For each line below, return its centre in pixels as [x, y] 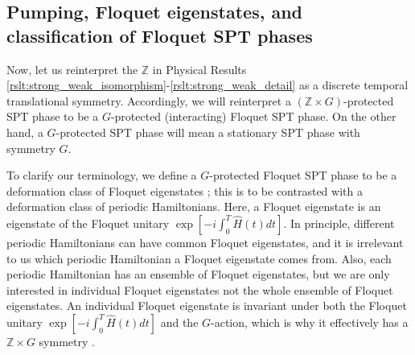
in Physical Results [199, 69]
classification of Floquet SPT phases [160, 35]
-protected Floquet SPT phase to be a [303, 175]
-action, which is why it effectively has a [310, 322]
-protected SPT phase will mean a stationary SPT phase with [208, 132]
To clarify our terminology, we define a [102, 175]
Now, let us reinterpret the [72, 69]
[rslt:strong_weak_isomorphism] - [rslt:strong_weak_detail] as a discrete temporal [207, 85]
